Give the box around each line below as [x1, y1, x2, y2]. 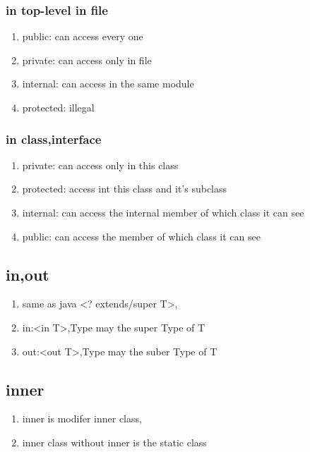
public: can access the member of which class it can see [22, 228, 261, 243]
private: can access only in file [22, 52, 152, 67]
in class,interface [6, 130, 102, 147]
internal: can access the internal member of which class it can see [22, 205, 304, 219]
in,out [6, 263, 49, 285]
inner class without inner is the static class [22, 434, 207, 449]
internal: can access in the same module [22, 76, 194, 91]
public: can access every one [22, 29, 143, 44]
